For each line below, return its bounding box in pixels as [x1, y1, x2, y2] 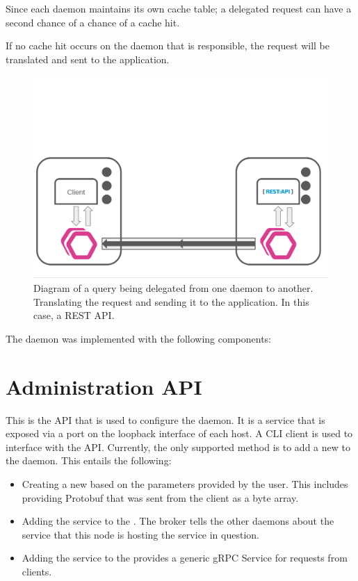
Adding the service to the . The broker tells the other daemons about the [22, 514, 334, 528]
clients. [22, 564, 52, 578]
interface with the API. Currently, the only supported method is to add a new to [6, 439, 350, 454]
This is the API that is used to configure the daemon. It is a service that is [6, 412, 325, 427]
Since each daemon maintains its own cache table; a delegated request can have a [6, 1, 352, 15]
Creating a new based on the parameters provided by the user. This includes [22, 476, 348, 491]
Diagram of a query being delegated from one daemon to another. [33, 281, 314, 295]
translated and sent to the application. [6, 51, 170, 66]
